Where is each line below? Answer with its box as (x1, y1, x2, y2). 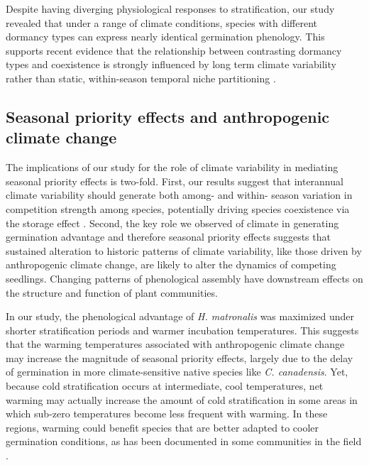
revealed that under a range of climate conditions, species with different (6, 15, 318, 30)
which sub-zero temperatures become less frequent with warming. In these (6, 406, 328, 421)
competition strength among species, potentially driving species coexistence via (6, 201, 350, 216)
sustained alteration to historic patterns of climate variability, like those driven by (6, 243, 362, 258)
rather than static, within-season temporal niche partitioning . (6, 70, 276, 85)
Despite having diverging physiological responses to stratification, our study (6, 1, 335, 16)
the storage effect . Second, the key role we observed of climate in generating (6, 215, 339, 230)
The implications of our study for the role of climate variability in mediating (6, 160, 338, 175)
